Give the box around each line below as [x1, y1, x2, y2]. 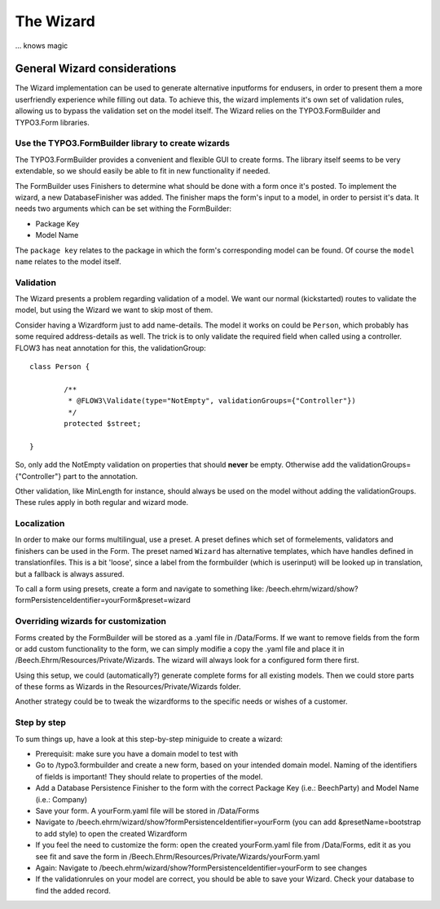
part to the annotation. [63, 471, 139, 481]
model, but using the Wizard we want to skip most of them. [15, 305, 213, 315]
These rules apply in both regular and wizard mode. [15, 498, 189, 507]
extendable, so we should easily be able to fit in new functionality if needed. [15, 166, 271, 176]
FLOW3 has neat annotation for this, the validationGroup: [15, 343, 207, 353]
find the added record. [35, 885, 112, 895]
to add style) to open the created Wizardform [35, 828, 187, 838]
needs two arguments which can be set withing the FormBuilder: [15, 204, 232, 213]
